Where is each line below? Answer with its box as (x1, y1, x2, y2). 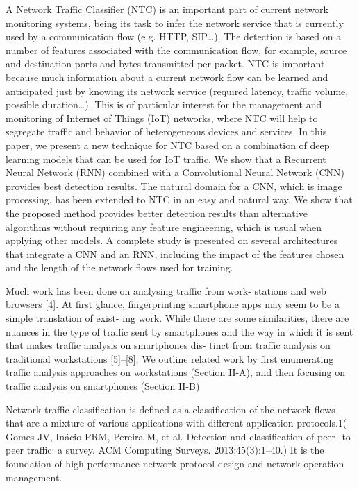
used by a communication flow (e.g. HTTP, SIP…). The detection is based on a (6, 29, 342, 44)
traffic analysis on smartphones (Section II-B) (6, 379, 200, 393)
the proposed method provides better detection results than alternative (6, 205, 308, 220)
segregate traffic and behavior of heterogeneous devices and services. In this (6, 124, 327, 139)
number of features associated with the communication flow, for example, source (6, 42, 347, 57)
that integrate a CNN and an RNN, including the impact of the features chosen (6, 246, 344, 261)
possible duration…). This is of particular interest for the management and (6, 97, 322, 112)
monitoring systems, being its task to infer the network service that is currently (6, 15, 344, 30)
